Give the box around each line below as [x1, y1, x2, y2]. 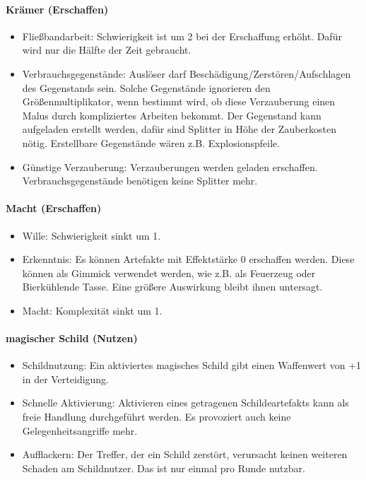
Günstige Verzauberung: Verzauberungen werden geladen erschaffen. [22, 159, 318, 174]
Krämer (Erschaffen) [6, 1, 109, 16]
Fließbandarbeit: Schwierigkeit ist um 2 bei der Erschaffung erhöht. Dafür [22, 28, 342, 43]
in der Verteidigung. [22, 371, 110, 386]
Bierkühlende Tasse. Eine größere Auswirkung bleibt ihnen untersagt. [22, 279, 323, 294]
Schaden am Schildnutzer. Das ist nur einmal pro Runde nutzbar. [22, 460, 305, 475]
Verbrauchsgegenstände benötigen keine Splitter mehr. [22, 173, 258, 188]
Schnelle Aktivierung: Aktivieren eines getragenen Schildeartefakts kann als [22, 395, 349, 410]
